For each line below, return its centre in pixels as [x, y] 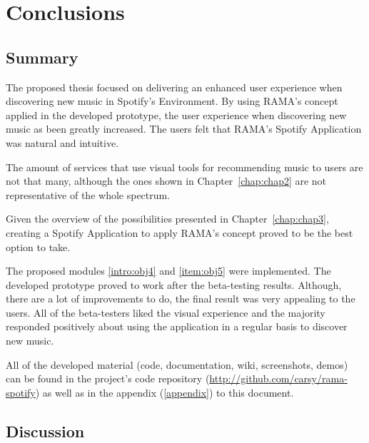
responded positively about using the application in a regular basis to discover [177, 326]
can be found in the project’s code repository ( [108, 378]
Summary [42, 57]
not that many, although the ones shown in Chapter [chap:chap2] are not [166, 181]
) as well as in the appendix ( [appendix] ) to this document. [165, 392]
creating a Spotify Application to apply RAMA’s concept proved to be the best [180, 232]
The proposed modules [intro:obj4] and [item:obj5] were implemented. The [168, 271]
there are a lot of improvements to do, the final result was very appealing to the [181, 299]
